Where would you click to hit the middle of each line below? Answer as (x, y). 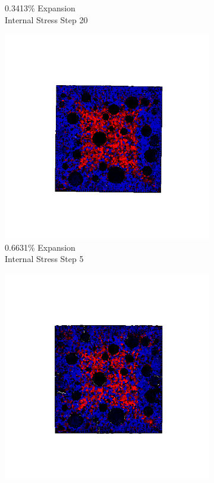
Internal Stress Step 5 (44, 259)
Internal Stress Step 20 (46, 19)
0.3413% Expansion (40, 8)
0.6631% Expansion (40, 247)
